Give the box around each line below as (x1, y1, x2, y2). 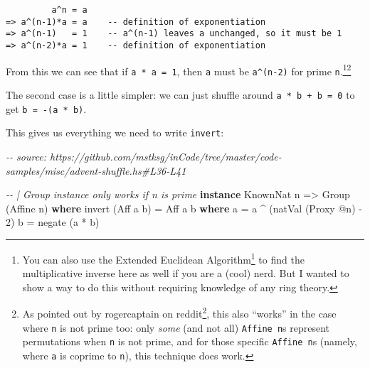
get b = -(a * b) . (6, 101, 87, 116)
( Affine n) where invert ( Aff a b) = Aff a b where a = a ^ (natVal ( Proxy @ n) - (6, 200, 362, 215)
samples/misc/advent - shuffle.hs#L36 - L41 (6, 163, 186, 178)
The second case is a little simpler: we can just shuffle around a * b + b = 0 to (6, 87, 355, 102)
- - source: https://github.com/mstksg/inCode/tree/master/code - (6, 148, 282, 163)
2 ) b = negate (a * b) (6, 215, 100, 229)
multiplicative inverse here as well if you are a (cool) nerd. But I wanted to (22, 266, 349, 281)
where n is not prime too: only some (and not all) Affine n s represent (22, 320, 330, 335)
